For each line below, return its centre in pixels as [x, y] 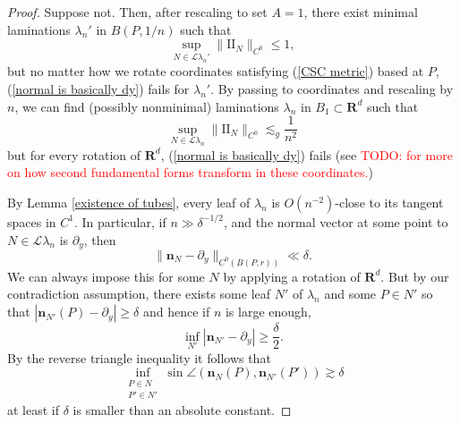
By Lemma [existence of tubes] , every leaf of [129, 202]
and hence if [176, 312]
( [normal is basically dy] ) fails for [98, 88]
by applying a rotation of [292, 276]
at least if [34, 410]
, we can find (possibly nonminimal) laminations [147, 106]
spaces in [32, 221]
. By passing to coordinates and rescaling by [332, 88]
